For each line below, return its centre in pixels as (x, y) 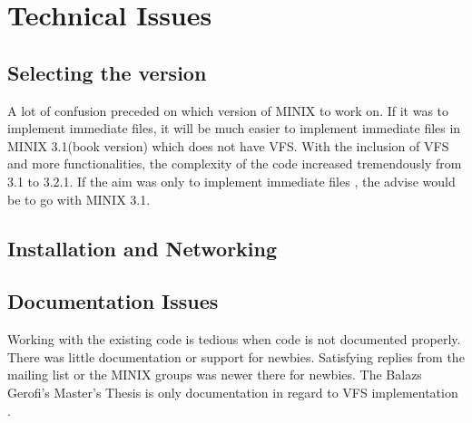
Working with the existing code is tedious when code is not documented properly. (234, 339)
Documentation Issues (113, 301)
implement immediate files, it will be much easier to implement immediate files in (234, 128)
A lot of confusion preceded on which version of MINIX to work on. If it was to (228, 110)
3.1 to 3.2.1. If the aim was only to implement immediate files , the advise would (231, 181)
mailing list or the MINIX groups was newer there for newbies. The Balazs (215, 375)
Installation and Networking (143, 248)
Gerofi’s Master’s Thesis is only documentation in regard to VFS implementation (233, 392)
